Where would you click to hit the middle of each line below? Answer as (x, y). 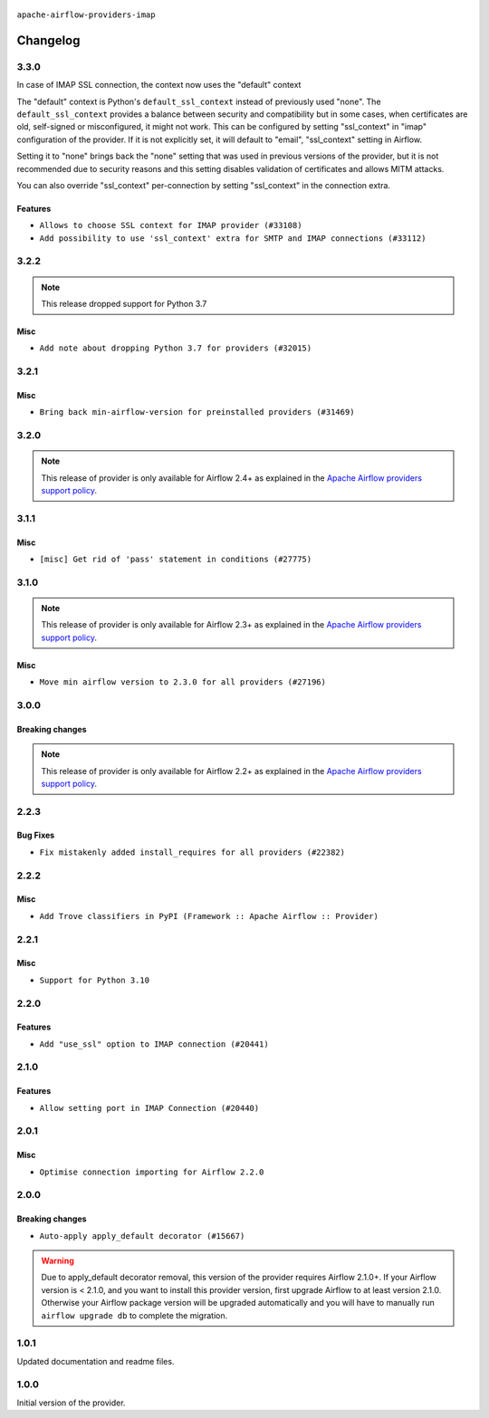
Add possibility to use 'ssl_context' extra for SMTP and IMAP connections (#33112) (233, 238)
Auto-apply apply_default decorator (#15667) (142, 1236)
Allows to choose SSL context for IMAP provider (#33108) (171, 225)
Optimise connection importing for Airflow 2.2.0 (152, 1172)
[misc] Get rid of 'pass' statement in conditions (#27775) (176, 560)
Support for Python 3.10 (94, 980)
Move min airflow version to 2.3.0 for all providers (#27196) (182, 682)
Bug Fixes (36, 835)
